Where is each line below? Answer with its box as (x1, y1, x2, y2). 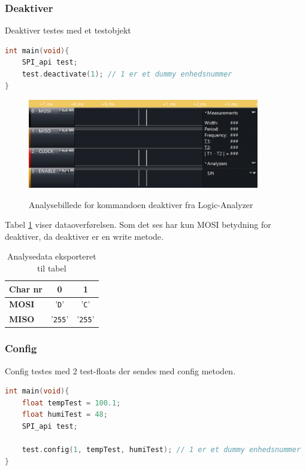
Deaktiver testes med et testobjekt (5, 24, 131, 36)
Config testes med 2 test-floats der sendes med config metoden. (5, 364, 236, 377)
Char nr (9, 282, 43, 295)
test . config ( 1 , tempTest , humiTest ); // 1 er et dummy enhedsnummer (22, 445, 301, 454)
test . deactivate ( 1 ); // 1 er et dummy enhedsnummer (22, 70, 232, 78)
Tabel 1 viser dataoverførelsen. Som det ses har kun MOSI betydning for (5, 218, 271, 231)
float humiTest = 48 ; (22, 410, 108, 419)
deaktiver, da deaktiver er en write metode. (5, 230, 163, 242)
